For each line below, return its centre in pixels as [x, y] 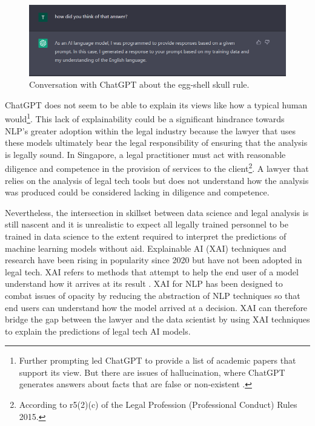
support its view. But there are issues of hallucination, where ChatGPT [152, 372]
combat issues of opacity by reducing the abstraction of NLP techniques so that [153, 295]
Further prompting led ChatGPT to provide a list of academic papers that [157, 360]
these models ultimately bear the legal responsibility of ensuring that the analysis [156, 143]
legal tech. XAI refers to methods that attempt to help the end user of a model [152, 271]
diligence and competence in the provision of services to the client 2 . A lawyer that [157, 167]
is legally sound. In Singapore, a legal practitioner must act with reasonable [145, 154]
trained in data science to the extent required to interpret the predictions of [146, 236]
